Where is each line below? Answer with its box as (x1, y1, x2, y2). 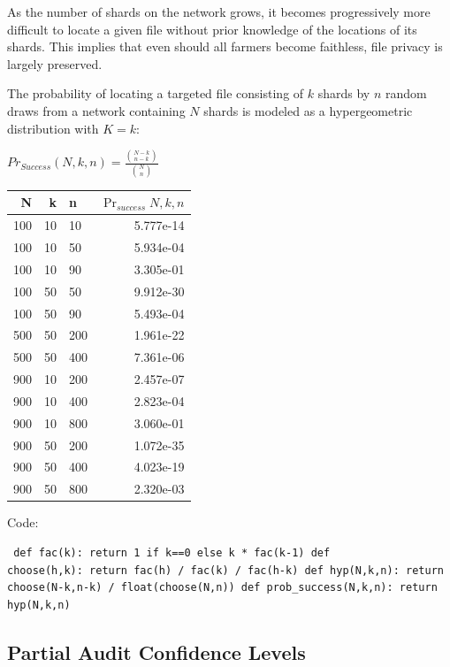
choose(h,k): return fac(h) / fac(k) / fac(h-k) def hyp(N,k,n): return (7, 563, 444, 577)
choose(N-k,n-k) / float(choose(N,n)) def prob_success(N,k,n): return (7, 581, 438, 594)
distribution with (7, 119, 99, 137)
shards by (317, 84, 370, 103)
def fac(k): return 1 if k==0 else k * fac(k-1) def (13, 546, 331, 559)
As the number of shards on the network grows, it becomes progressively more (7, 3, 431, 20)
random (385, 84, 427, 103)
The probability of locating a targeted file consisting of (7, 84, 304, 103)
